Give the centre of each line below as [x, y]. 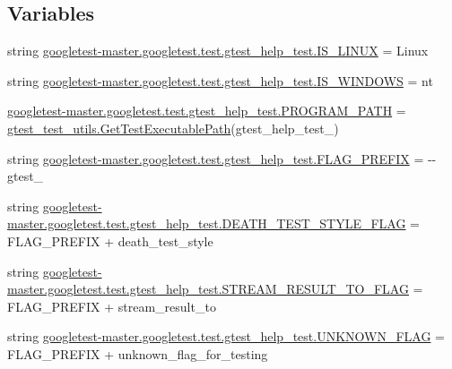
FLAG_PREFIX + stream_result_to [112, 306]
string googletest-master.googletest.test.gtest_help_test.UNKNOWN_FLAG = [226, 336]
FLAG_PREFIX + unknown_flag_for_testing [138, 353]
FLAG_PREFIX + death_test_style [110, 240]
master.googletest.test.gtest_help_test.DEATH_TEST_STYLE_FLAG [207, 223]
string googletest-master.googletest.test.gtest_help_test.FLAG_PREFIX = [216, 158]
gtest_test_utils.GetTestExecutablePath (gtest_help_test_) [173, 128]
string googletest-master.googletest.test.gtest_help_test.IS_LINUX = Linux [218, 51]
